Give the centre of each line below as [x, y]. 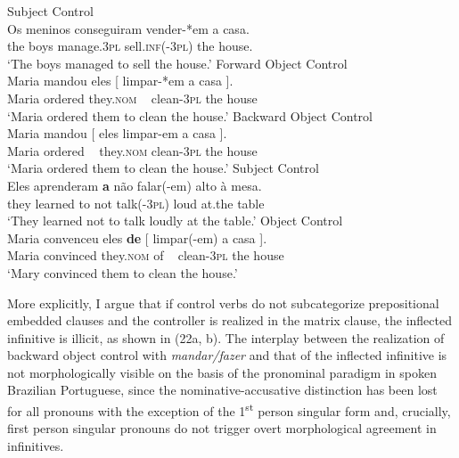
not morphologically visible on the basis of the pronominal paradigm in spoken [222, 372]
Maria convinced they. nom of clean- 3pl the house [146, 255]
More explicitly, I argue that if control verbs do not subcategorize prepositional [223, 303]
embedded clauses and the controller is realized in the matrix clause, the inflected [229, 320]
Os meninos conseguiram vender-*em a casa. [128, 28]
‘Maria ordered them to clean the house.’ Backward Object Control [190, 115]
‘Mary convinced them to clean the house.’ [123, 272]
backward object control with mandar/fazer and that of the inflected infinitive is [227, 355]
